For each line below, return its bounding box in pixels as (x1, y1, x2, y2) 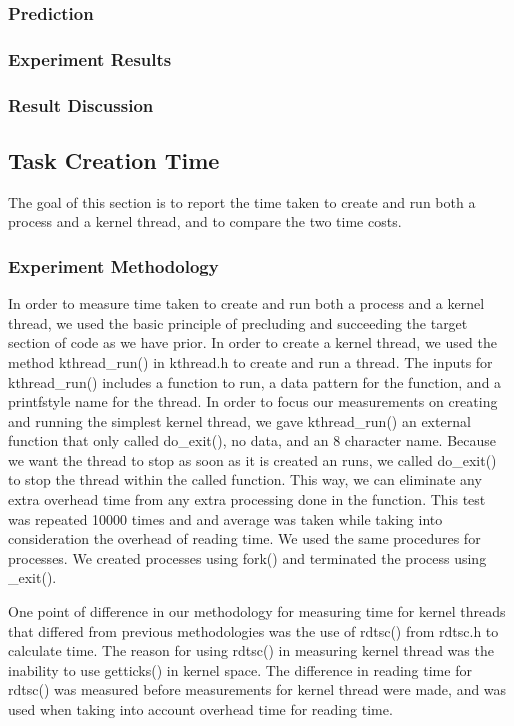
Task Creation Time (8, 144, 220, 175)
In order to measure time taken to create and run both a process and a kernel (8, 293, 485, 314)
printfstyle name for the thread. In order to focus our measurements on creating (8, 391, 498, 412)
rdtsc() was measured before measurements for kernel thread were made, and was (8, 679, 507, 700)
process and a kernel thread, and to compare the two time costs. (8, 211, 402, 232)
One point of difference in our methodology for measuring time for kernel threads (8, 601, 506, 622)
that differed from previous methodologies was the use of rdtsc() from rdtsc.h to (8, 620, 499, 641)
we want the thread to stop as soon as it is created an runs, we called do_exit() (8, 449, 497, 470)
